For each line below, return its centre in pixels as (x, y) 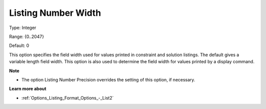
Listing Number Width (55, 13)
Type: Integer (23, 28)
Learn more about (28, 89)
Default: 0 (19, 46)
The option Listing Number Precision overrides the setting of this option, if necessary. (108, 79)
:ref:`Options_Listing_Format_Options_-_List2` (67, 98)
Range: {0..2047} (27, 36)
